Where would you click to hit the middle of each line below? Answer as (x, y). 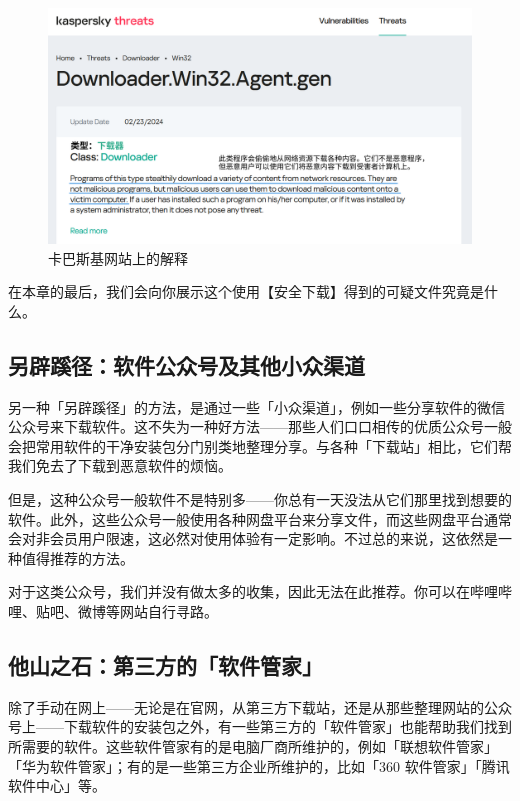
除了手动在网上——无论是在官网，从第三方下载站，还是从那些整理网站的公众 (260, 706)
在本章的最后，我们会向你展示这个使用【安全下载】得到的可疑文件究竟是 (246, 291)
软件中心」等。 (57, 785)
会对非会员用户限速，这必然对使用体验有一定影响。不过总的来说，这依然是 (253, 538)
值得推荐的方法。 (77, 557)
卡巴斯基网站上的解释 (118, 257)
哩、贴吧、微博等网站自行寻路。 (113, 610)
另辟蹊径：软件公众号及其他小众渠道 (186, 364)
